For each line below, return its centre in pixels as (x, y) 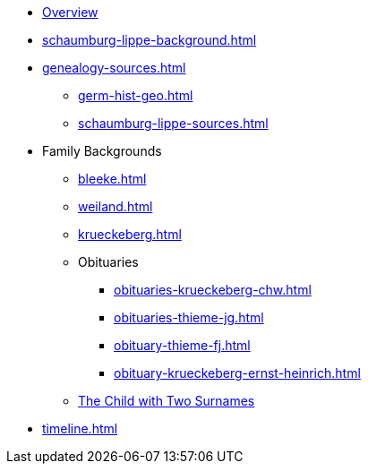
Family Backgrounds (102, 151)
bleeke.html (112, 179)
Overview (70, 12)
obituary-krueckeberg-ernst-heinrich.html (237, 373)
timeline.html (80, 428)
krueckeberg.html (130, 234)
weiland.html (116, 206)
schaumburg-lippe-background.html (150, 40)
